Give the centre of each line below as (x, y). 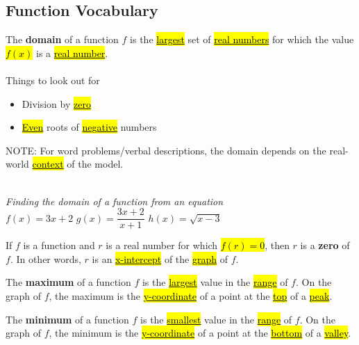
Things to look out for (53, 80)
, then (277, 245)
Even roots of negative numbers (89, 127)
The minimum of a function (67, 319)
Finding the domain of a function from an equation (115, 201)
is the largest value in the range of (215, 282)
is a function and (59, 245)
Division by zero (56, 103)
